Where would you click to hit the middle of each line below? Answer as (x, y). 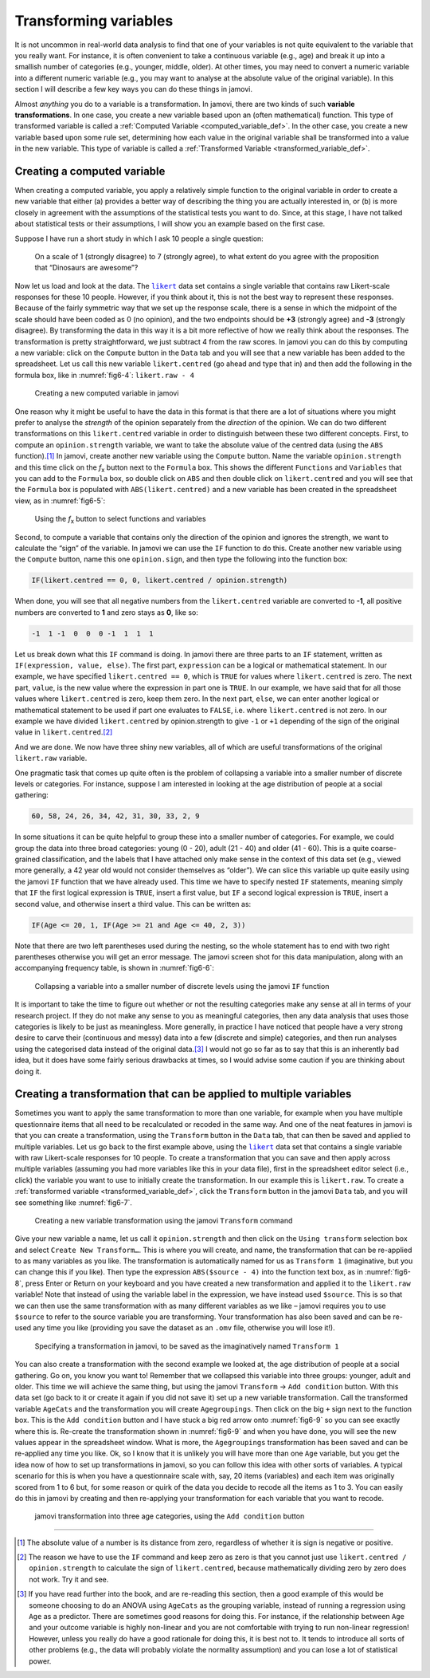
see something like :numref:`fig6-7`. (74, 1202)
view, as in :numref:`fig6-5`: (60, 500)
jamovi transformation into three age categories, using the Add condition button (170, 1516)
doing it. (28, 1071)
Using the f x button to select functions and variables (120, 520)
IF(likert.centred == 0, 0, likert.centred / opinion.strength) (160, 581)
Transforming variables (94, 21)
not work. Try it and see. (69, 1579)
